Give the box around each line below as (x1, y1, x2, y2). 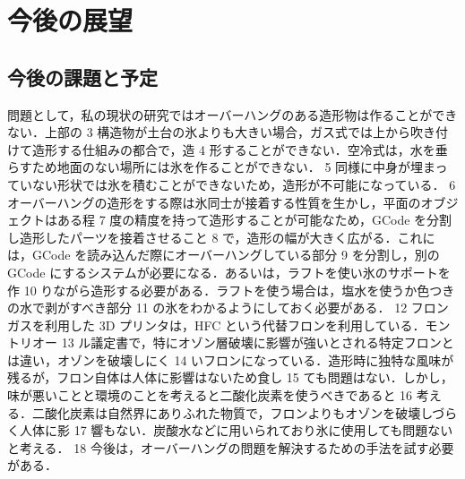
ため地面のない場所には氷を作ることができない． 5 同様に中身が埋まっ (31, 158, 448, 176)
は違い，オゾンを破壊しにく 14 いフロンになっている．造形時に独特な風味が (7, 350, 454, 369)
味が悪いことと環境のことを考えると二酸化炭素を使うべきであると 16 (7, 386, 413, 405)
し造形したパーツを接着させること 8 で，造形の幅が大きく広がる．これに (7, 227, 435, 246)
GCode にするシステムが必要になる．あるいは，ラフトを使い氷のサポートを (7, 262, 451, 281)
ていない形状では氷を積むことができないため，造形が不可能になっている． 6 (7, 175, 456, 193)
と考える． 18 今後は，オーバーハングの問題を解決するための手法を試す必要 (7, 438, 454, 457)
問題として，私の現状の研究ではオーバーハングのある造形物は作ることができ (7, 105, 458, 124)
